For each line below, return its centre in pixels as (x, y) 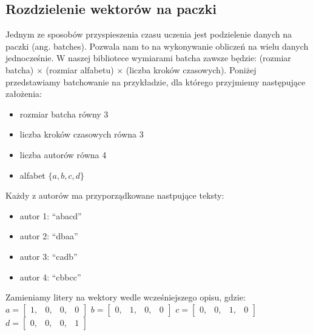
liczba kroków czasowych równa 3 (82, 134)
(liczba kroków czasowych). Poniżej (191, 69)
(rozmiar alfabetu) (80, 69)
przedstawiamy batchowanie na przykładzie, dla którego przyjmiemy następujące (156, 81)
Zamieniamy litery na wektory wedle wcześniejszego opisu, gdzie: (126, 297)
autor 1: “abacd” (51, 215)
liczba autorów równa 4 (63, 154)
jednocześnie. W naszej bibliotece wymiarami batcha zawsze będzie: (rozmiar (148, 58)
